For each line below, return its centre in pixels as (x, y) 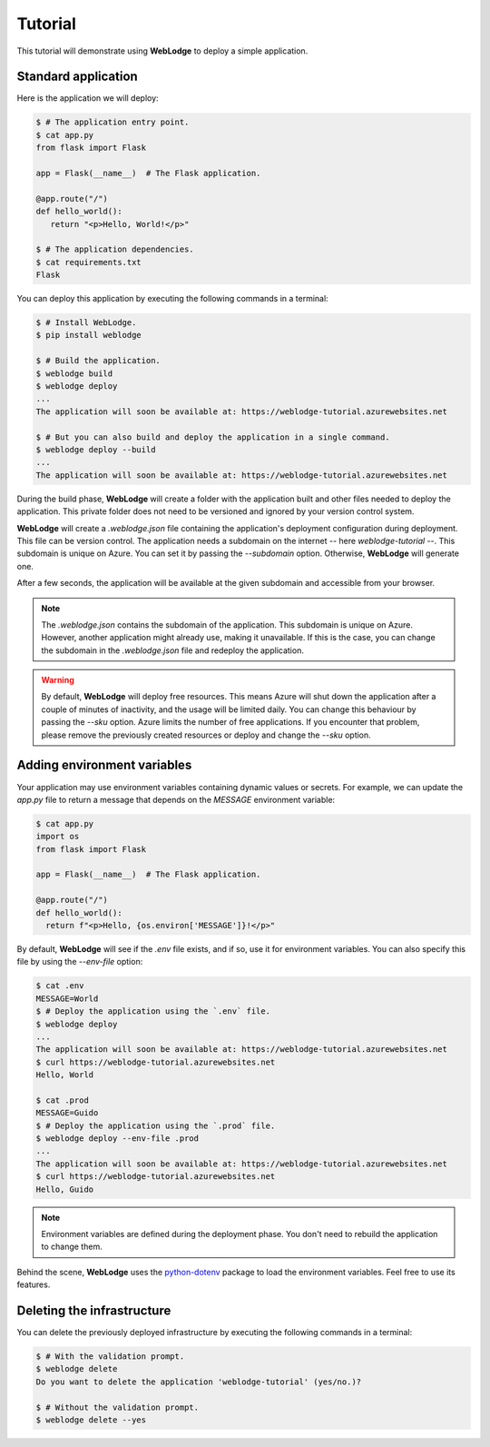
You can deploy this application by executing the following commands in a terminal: (172, 299)
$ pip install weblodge (89, 335)
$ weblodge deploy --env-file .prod (118, 1139)
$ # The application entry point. (113, 122)
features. (34, 1284)
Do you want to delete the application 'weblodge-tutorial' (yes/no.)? (199, 1382)
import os (58, 837)
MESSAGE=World (67, 998)
